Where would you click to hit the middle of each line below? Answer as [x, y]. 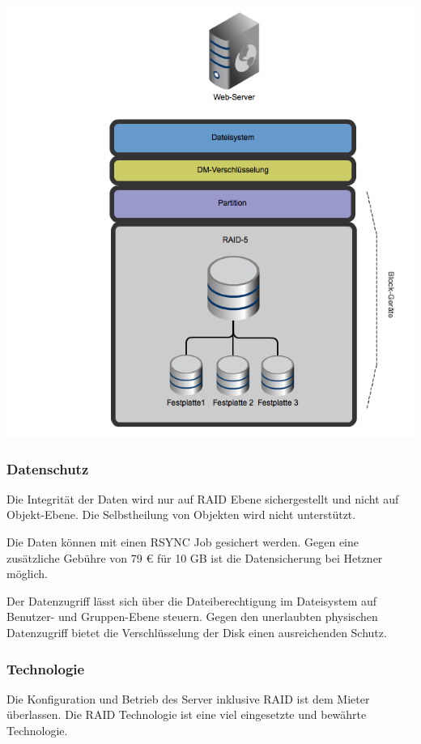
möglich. [27, 574]
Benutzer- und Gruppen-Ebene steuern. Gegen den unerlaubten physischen [192, 616]
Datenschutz [48, 468]
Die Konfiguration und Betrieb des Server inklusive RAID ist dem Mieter [188, 698]
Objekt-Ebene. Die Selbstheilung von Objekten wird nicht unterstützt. [181, 514]
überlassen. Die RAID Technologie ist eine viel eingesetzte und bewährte [187, 714]
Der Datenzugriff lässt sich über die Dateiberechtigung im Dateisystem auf [192, 600]
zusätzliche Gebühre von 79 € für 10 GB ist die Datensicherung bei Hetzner [195, 557]
